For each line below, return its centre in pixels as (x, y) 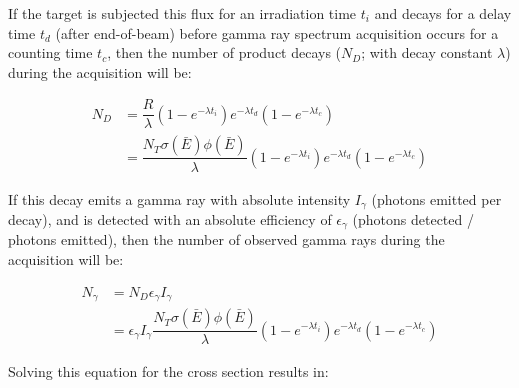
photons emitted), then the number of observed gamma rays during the (226, 239)
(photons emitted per (436, 198)
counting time (50, 52)
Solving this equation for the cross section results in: (168, 371)
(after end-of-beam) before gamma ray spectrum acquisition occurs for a (277, 32)
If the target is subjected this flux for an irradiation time (182, 13)
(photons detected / (413, 218)
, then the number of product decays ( (224, 52)
